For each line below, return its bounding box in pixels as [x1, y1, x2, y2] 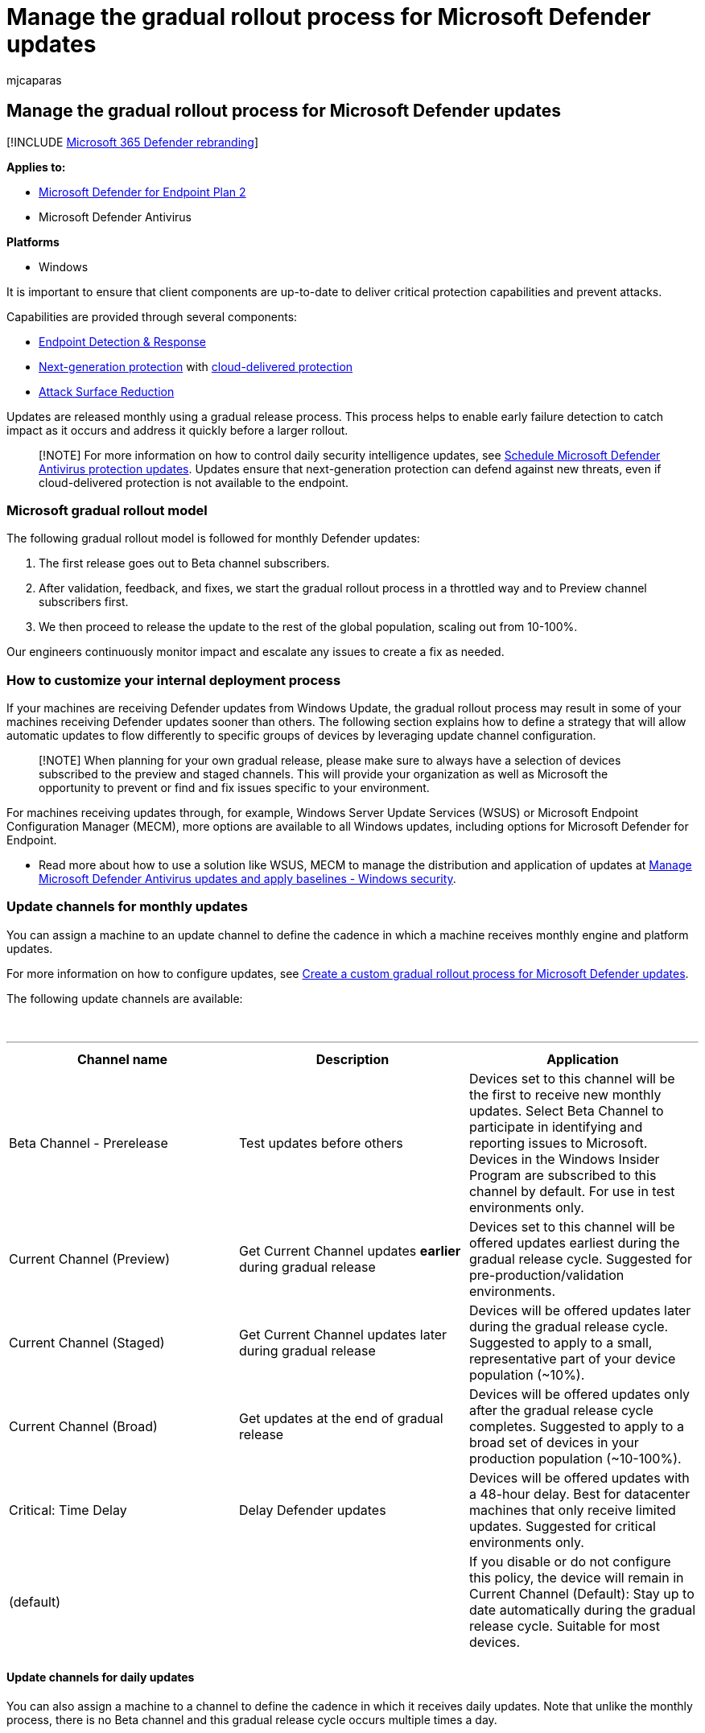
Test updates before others [238, 1134, 403, 1151]
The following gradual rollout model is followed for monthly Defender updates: [6, 531, 420, 546]
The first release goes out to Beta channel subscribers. [39, 556, 330, 571]
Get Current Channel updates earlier [238, 1242, 461, 1259]
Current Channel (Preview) [9, 1250, 171, 1267]
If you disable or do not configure [468, 1553, 671, 1570]
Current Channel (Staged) [9, 1334, 165, 1351]
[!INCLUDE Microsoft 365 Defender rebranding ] [6, 134, 259, 149]
